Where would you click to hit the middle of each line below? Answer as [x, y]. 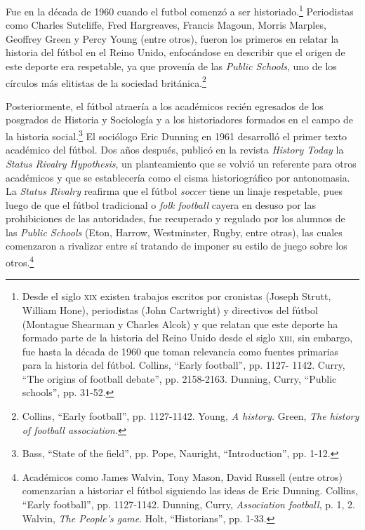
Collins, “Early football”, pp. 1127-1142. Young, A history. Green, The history [191, 416]
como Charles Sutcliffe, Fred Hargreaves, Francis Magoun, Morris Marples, [166, 25]
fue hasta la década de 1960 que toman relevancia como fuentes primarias [180, 351]
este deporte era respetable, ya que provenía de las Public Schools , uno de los [171, 66]
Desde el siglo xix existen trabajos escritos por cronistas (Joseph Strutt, [177, 296]
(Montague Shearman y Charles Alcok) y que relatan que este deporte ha [180, 324]
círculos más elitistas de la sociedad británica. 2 [106, 81]
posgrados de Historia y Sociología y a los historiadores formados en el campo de [179, 120]
